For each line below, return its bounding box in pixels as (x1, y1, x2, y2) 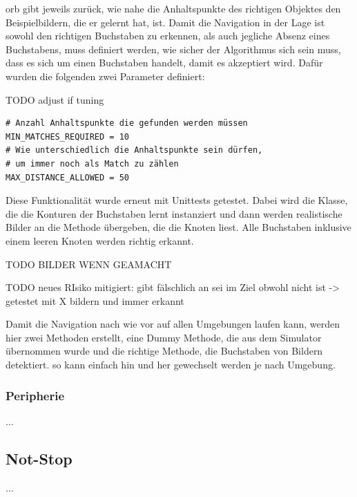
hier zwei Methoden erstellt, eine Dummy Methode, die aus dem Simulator (6, 330, 322, 344)
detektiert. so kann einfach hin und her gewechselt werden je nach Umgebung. (6, 357, 336, 372)
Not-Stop (6, 447, 73, 469)
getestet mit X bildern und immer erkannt (6, 293, 184, 308)
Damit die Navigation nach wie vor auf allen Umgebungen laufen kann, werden (6, 317, 340, 331)
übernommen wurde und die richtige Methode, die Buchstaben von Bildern (6, 344, 323, 358)
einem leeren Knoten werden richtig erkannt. (6, 233, 194, 247)
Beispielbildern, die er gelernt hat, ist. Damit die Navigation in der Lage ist (6, 15, 325, 29)
